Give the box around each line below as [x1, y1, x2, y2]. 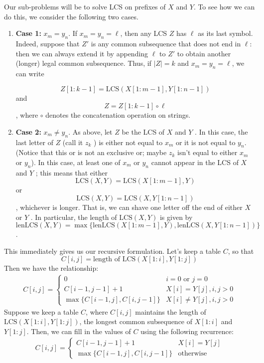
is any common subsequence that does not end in [91, 38, 241, 48]
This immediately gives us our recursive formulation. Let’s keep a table [4, 245, 221, 256]
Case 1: [15, 28, 41, 38]
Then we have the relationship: [4, 263, 99, 273]
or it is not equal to [175, 137, 236, 147]
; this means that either [35, 167, 108, 178]
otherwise [178, 350, 207, 357]
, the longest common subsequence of [79, 316, 193, 327]
